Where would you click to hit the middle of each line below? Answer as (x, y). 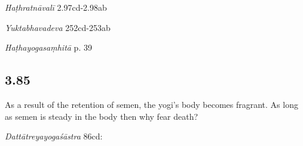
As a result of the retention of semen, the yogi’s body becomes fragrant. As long (151, 104)
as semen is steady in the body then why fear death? (102, 116)
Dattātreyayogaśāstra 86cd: (54, 136)
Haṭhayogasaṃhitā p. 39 (48, 47)
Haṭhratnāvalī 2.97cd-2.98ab (56, 7)
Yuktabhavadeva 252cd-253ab (58, 27)
